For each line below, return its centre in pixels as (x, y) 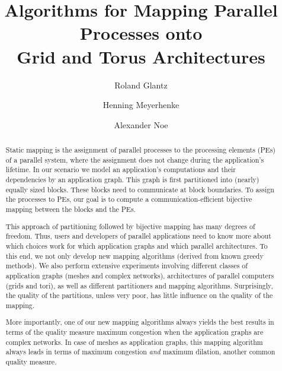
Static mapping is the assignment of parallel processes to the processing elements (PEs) (140, 150)
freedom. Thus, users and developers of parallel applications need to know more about (138, 236)
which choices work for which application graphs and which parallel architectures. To (137, 245)
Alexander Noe (141, 124)
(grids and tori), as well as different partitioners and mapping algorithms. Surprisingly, (139, 285)
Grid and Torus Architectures (141, 56)
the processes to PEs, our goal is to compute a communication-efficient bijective (129, 199)
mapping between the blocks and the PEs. (70, 209)
